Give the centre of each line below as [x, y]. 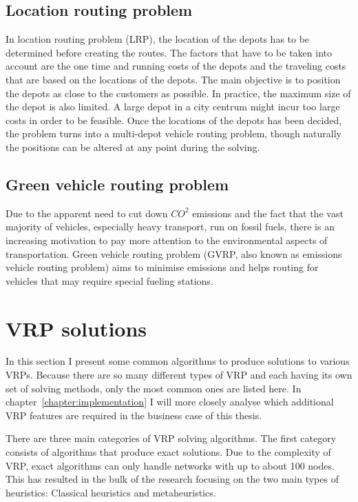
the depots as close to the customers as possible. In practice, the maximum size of [178, 93]
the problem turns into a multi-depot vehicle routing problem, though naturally [174, 133]
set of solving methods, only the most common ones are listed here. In [154, 388]
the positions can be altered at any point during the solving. [133, 147]
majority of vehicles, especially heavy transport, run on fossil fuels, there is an [170, 227]
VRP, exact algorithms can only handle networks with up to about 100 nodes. [170, 465]
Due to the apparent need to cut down [87, 213]
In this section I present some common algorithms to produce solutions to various [178, 361]
